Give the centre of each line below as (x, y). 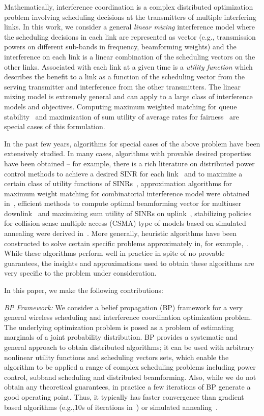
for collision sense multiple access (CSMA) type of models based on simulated (125, 223)
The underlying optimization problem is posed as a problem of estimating (119, 327)
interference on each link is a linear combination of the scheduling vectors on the (130, 56)
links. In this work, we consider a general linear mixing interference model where (130, 27)
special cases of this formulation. (55, 126)
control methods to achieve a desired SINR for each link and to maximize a (123, 173)
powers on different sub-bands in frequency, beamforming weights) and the (120, 47)
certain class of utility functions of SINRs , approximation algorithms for (118, 183)
